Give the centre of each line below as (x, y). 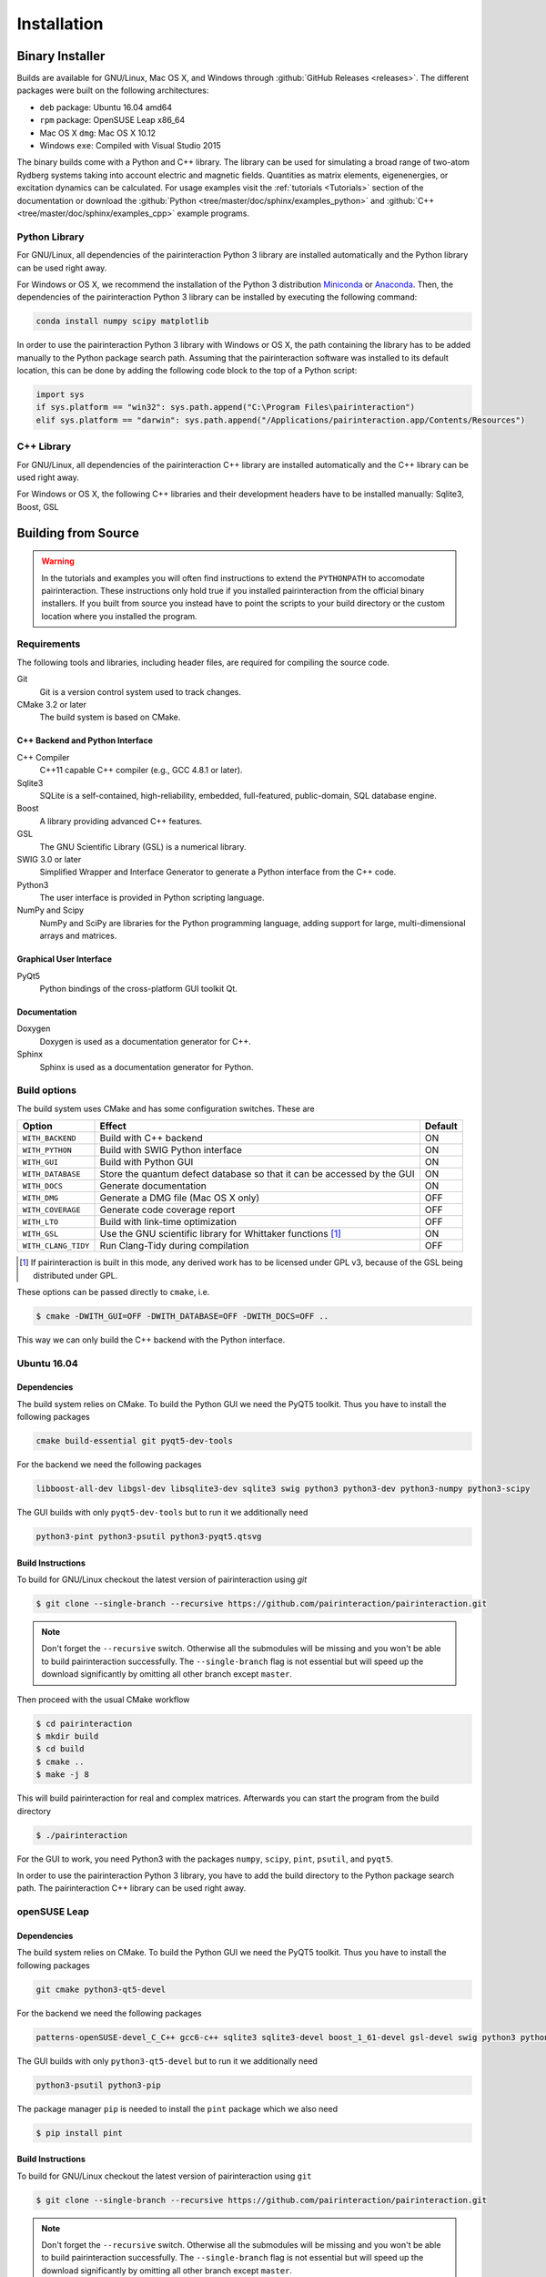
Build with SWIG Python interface (171, 1150)
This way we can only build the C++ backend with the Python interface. (151, 1340)
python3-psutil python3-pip (98, 2085)
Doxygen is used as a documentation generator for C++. (145, 1041)
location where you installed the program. (119, 616)
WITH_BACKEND (49, 1138)
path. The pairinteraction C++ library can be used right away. (131, 1888)
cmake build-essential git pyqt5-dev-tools (135, 1441)
